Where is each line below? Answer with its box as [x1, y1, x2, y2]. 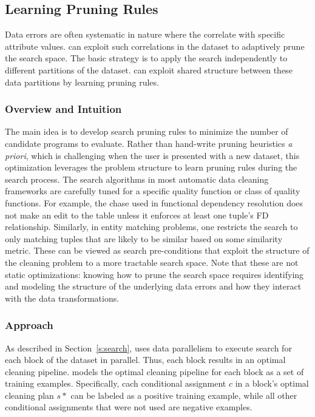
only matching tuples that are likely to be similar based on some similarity [5, 232, 283, 245]
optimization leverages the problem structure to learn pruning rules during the [5, 161, 297, 174]
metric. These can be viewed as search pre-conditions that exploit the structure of [5, 244, 310, 257]
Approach [5, 317, 53, 333]
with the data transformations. [5, 291, 120, 304]
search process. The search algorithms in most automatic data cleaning [5, 172, 269, 185]
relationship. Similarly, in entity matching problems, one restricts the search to [5, 220, 298, 233]
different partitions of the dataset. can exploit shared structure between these [5, 63, 293, 76]
